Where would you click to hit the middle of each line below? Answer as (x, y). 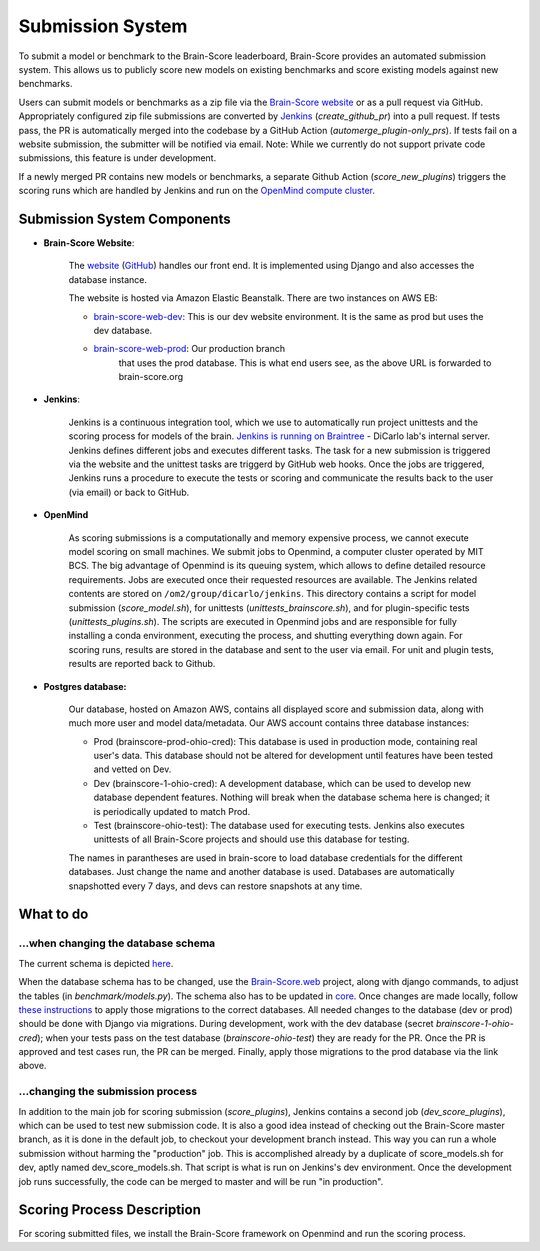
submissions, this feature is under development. (117, 158)
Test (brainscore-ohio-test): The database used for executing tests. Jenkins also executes (279, 826)
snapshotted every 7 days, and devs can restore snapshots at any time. (215, 886)
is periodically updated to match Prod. (172, 811)
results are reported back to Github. (142, 664)
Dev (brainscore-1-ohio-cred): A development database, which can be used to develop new (282, 783)
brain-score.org (151, 377)
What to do (53, 914)
